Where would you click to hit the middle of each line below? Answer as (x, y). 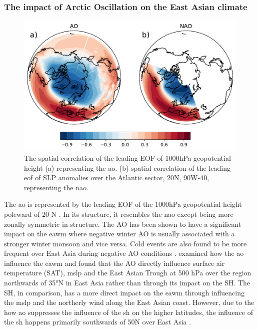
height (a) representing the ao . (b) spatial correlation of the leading (127, 168)
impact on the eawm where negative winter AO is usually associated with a (119, 234)
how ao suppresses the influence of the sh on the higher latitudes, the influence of (128, 312)
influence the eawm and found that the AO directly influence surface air (114, 263)
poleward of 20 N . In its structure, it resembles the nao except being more (119, 214)
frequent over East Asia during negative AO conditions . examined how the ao (124, 253)
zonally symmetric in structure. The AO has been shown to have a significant (123, 224)
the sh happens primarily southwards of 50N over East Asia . (98, 322)
